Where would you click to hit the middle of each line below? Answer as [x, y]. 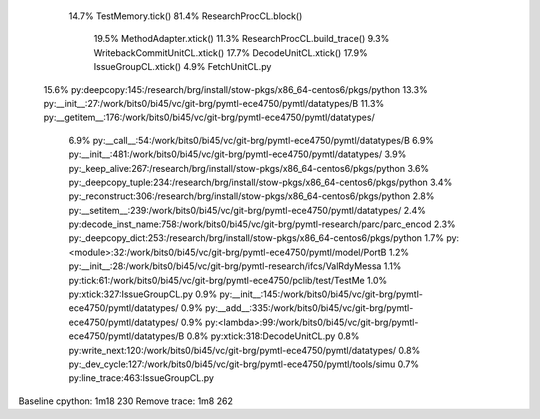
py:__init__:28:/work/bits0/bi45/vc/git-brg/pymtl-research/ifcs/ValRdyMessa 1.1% [235, 266]
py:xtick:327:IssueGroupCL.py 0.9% [143, 294]
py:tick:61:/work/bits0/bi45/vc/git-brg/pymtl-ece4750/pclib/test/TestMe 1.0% [228, 280]
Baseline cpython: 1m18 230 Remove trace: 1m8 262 [126, 401]
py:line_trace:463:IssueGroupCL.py [141, 378]
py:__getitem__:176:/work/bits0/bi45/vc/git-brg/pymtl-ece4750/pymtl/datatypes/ [209, 117]
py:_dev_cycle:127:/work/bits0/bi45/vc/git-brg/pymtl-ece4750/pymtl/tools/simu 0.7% [244, 364]
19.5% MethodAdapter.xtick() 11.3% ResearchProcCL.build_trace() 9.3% [241, 39]
